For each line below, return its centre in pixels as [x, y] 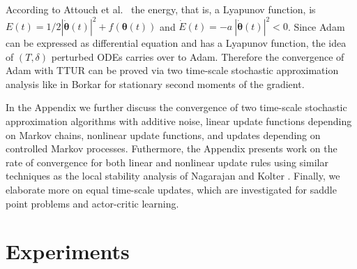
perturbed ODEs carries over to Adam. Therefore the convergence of [198, 56]
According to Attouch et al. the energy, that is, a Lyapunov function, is [161, 9]
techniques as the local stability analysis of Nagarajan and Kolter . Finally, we [173, 176]
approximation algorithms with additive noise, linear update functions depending [179, 121]
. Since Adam [316, 26]
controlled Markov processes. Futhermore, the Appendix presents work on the [172, 148]
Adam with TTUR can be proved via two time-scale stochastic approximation [172, 70]
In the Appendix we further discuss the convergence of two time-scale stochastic [176, 107]
